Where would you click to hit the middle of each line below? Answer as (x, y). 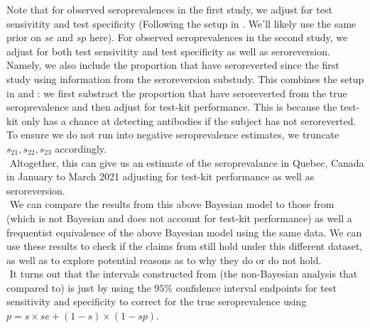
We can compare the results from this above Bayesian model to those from (172, 204)
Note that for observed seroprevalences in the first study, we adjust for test (169, 9)
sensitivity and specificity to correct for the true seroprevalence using (157, 301)
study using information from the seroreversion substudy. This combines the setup (185, 78)
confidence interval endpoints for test (256, 287)
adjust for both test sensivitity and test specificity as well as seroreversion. (168, 51)
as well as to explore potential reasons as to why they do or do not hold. (164, 259)
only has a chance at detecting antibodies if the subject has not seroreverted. (189, 120)
